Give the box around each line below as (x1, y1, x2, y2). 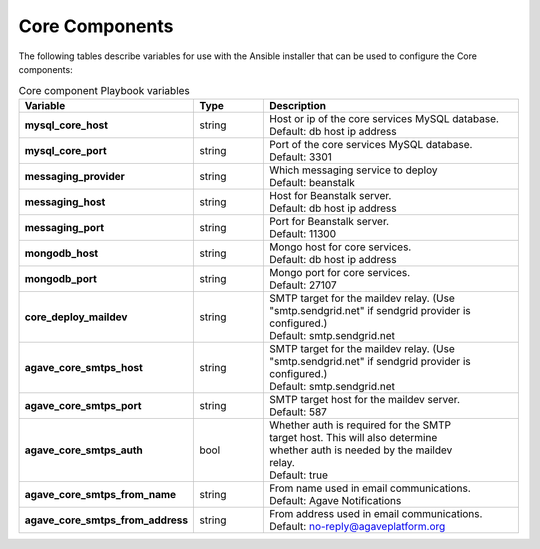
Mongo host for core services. (268, 240, 412, 254)
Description (268, 98, 327, 112)
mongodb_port (24, 271, 97, 285)
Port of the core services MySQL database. (268, 137, 473, 151)
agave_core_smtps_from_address (24, 513, 189, 527)
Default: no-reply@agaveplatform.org (268, 519, 446, 533)
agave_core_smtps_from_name (24, 487, 177, 501)
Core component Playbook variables (18, 83, 190, 97)
